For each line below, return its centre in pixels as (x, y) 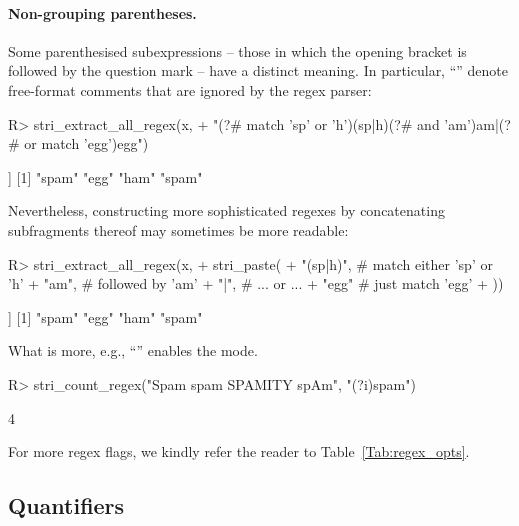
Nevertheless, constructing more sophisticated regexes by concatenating (226, 210)
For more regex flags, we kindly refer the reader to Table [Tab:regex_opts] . (239, 451)
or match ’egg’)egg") (86, 143)
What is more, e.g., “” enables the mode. (133, 350)
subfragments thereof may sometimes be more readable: (178, 229)
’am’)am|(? (477, 123)
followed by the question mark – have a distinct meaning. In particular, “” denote (258, 70)
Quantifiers (66, 505)
